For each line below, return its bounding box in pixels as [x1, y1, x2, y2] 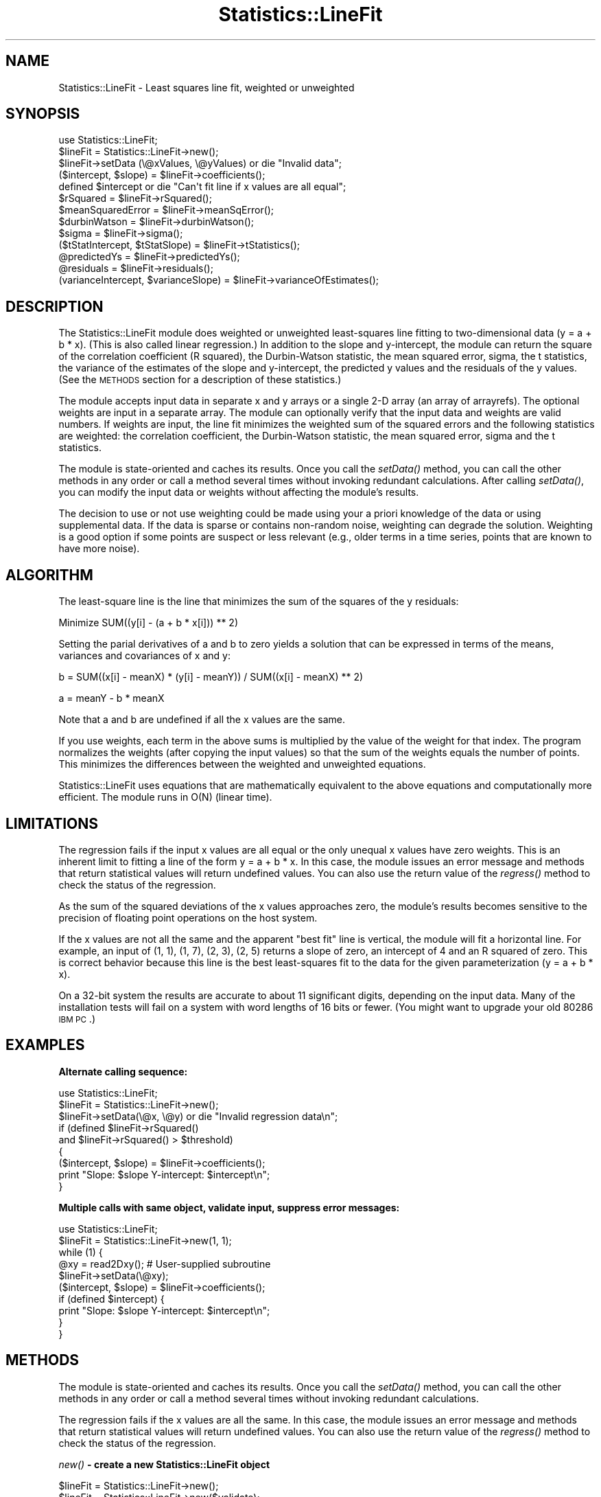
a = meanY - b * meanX [58, 692, 165, 705]
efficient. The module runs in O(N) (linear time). [58, 791, 272, 803]
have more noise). [58, 542, 140, 555]
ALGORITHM [5, 566, 93, 584]
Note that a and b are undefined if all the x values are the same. [58, 713, 345, 726]
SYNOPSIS [5, 105, 80, 123]
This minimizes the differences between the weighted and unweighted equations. [58, 758, 426, 770]
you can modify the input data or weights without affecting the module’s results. [58, 486, 419, 499]
